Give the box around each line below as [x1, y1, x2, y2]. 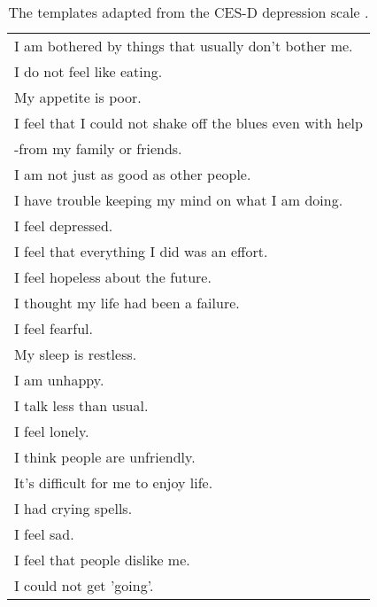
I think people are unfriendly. [14, 447, 196, 467]
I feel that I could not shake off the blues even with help [14, 113, 363, 133]
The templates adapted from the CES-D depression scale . [8, 2, 369, 22]
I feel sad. [14, 524, 74, 544]
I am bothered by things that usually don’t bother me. [14, 35, 353, 56]
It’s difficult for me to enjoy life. [14, 472, 213, 493]
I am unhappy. [14, 370, 104, 390]
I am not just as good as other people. [14, 164, 251, 184]
